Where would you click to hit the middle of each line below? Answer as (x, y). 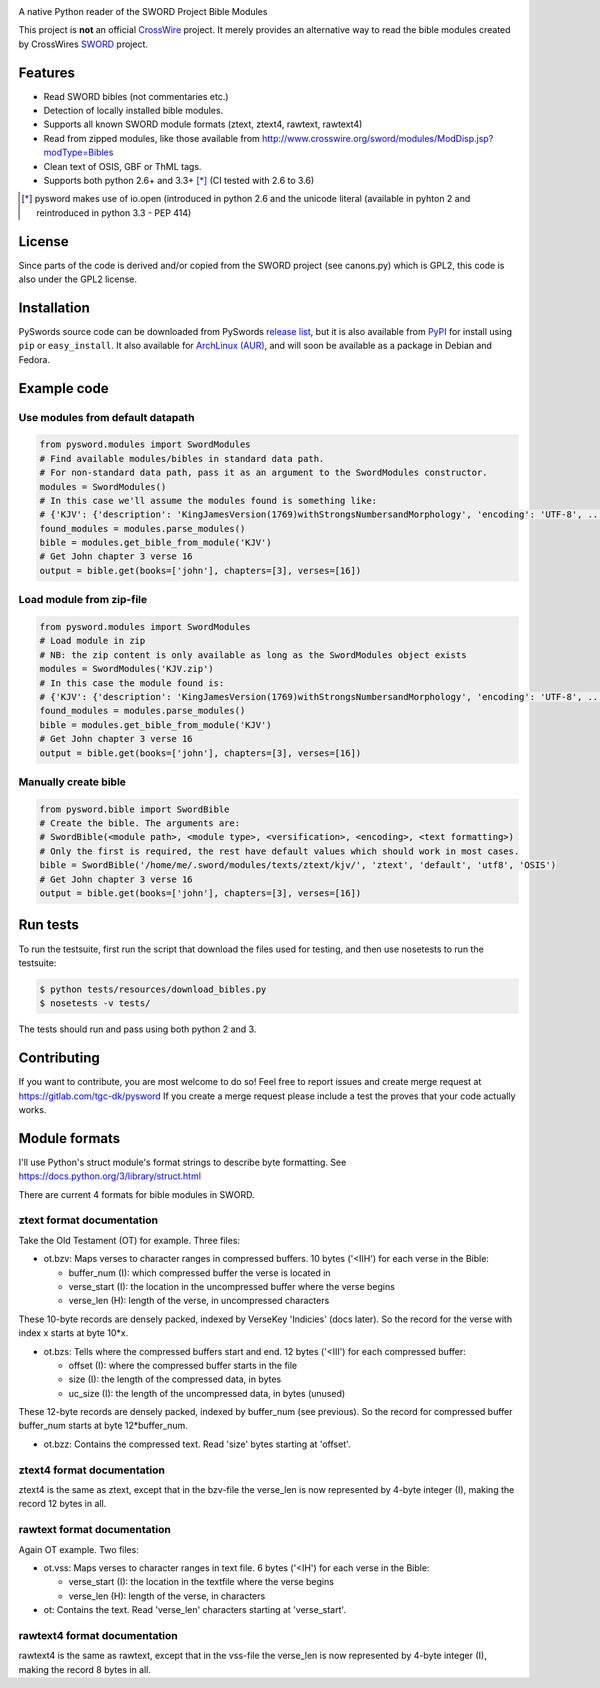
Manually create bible (72, 782)
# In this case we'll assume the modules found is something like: (208, 500)
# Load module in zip (92, 641)
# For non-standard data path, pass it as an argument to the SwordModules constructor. (264, 473)
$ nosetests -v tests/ (95, 1003)
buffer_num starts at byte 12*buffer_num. (103, 1426)
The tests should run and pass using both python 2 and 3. (137, 1029)
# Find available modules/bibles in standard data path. (182, 458)
